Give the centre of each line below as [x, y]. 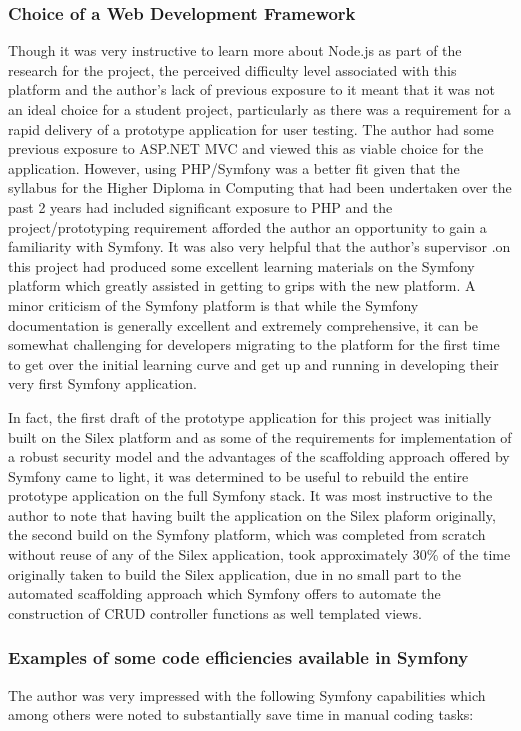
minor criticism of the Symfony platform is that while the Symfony [213, 304]
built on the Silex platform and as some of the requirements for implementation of [260, 436]
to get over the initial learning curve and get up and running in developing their [253, 363]
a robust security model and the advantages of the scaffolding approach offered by [259, 456]
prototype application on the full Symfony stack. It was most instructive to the [250, 495]
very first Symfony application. [102, 383]
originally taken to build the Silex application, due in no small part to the [234, 573]
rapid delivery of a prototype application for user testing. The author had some [251, 128]
